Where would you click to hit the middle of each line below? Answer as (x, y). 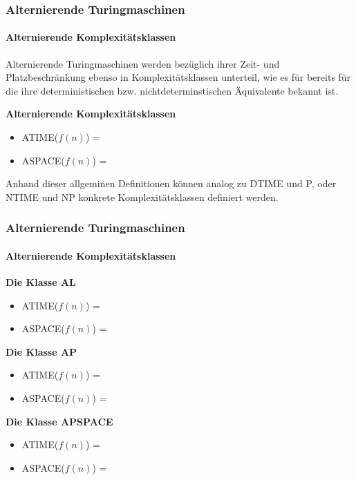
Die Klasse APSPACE (59, 421)
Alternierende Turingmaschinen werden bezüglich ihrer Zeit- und (143, 63)
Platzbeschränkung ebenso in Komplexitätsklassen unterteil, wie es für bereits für (178, 77)
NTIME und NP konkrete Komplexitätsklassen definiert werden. (142, 196)
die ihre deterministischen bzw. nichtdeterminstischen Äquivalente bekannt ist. (172, 90)
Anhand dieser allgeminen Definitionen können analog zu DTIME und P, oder (171, 183)
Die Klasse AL (41, 282)
